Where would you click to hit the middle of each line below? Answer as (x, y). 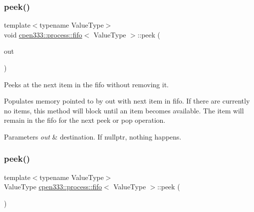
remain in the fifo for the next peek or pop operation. (85, 120)
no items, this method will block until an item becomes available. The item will (124, 110)
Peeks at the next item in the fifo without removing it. (86, 84)
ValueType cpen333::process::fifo (53, 187)
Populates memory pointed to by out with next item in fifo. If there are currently (127, 101)
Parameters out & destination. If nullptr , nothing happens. (93, 136)
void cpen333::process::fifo (43, 34)
